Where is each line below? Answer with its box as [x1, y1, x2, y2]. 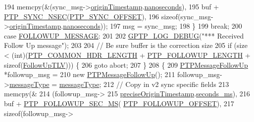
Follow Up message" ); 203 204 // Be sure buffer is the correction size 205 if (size [4, 40, 248, 50]
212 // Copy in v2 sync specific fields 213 [103, 79, 229, 89]
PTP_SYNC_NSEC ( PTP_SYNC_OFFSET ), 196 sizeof [4, 11, 178, 21]
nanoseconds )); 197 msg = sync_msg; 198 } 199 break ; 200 [63, 21, 242, 31]
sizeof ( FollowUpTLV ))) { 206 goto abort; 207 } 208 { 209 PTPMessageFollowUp [4, 59, 248, 70]
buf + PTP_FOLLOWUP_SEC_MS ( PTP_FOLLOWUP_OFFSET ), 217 [4, 98, 234, 108]
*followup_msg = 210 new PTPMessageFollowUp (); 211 [4, 69, 175, 80]
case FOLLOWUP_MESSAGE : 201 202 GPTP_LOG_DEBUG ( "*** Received [4, 30, 244, 41]
